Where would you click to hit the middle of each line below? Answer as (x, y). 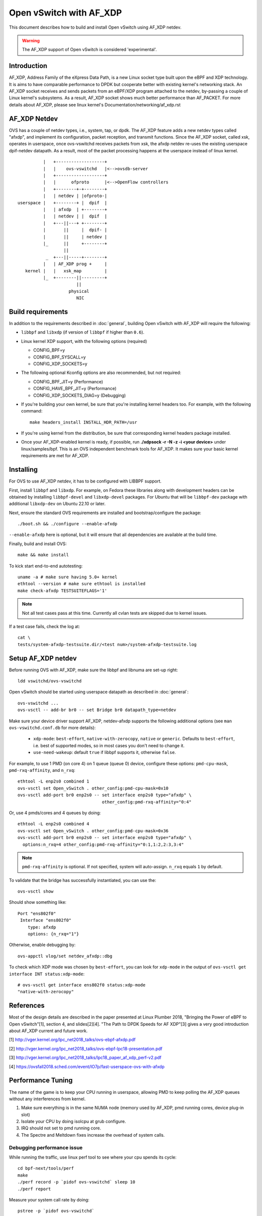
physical (79, 291)
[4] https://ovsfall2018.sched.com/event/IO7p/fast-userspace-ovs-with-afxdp (87, 1066)
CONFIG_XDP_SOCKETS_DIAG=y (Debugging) (80, 395)
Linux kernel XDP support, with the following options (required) (84, 341)
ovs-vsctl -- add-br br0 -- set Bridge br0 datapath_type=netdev (97, 710)
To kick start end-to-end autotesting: (46, 566)
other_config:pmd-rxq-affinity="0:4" (147, 802)
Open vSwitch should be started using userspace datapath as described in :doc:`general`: (99, 692)
